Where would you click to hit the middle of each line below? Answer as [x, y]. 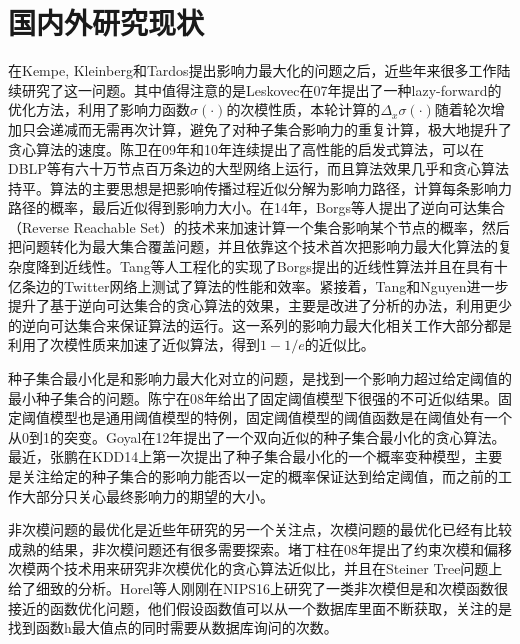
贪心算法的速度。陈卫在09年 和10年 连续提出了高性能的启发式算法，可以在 [246, 148]
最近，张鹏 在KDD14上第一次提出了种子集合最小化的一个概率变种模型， [241, 456]
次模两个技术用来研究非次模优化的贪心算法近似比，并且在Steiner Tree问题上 [255, 568]
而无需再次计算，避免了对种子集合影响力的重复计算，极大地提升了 [294, 128]
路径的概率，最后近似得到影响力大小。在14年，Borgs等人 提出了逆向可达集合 [256, 207]
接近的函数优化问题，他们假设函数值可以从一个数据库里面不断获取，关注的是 [260, 607]
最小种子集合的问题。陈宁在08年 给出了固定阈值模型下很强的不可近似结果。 [253, 397]
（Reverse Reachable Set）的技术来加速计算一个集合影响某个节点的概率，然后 [259, 226]
